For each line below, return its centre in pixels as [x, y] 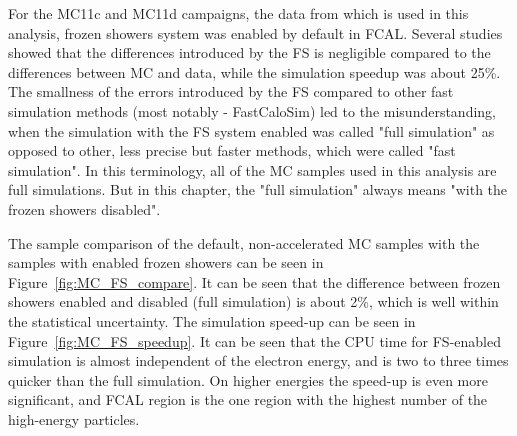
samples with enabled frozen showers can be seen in [166, 262]
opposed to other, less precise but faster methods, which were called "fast [232, 150]
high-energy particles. [74, 418]
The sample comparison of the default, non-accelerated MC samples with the [244, 242]
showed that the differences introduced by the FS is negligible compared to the [249, 52]
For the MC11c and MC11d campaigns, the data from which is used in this [238, 13]
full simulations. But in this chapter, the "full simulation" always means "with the [258, 189]
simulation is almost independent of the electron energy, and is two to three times [258, 360]
